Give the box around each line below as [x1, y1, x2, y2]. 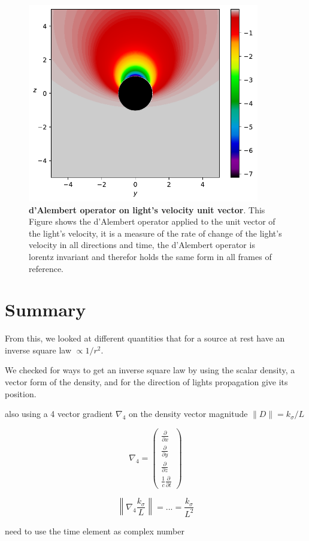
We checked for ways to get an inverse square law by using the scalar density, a [5, 364, 295, 376]
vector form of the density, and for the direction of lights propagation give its [5, 376, 288, 388]
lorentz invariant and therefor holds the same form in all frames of [29, 250, 272, 262]
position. [5, 387, 37, 400]
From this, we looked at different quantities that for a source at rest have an [5, 332, 285, 344]
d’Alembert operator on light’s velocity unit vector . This [29, 203, 265, 216]
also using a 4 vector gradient [5, 407, 113, 420]
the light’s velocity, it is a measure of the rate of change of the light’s [29, 226, 282, 239]
